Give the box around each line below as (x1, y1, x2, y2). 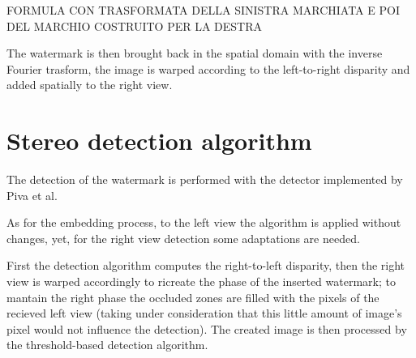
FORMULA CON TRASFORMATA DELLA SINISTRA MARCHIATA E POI (6, 2, 400, 18)
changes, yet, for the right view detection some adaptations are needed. (6, 229, 360, 246)
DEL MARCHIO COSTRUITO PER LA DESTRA (6, 17, 262, 34)
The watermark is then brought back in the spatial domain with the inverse (6, 45, 383, 62)
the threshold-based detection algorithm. (6, 336, 208, 353)
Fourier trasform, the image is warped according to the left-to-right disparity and (6, 60, 410, 77)
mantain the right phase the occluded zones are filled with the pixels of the (6, 288, 380, 305)
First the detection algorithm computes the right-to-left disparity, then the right (6, 257, 405, 274)
